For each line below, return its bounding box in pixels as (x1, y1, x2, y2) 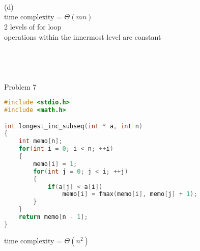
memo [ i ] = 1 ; (33, 160, 77, 168)
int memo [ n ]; (18, 137, 63, 145)
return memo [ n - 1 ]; (18, 213, 88, 221)
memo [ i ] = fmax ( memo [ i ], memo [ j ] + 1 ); (62, 190, 197, 198)
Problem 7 (4, 81, 37, 92)
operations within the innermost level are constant (4, 31, 161, 42)
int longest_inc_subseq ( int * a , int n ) (4, 122, 143, 130)
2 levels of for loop (4, 21, 62, 32)
